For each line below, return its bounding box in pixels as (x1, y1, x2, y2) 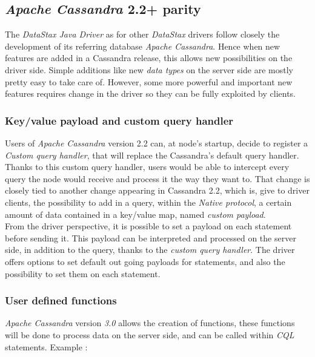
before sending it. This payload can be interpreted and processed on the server (5, 231, 296, 244)
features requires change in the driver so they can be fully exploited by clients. (5, 87, 296, 100)
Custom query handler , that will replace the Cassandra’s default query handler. (5, 148, 299, 161)
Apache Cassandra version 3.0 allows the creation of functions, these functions (5, 316, 295, 329)
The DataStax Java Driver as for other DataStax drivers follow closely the (5, 28, 280, 41)
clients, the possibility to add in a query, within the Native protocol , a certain (5, 195, 292, 208)
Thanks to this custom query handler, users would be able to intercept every (5, 160, 290, 173)
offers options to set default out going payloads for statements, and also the (5, 255, 285, 267)
